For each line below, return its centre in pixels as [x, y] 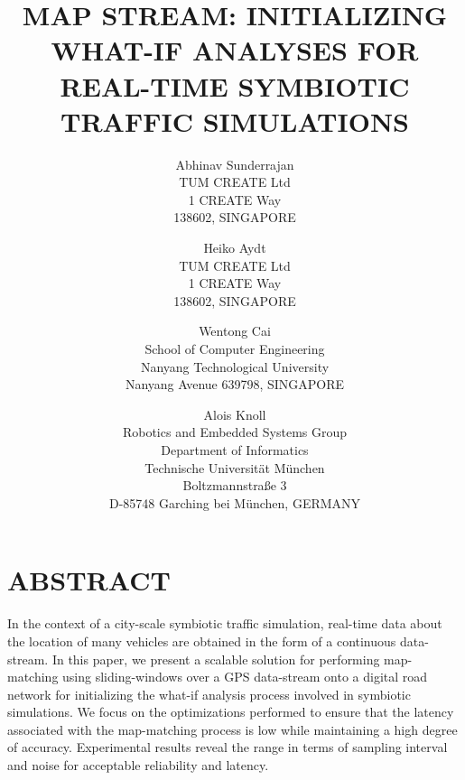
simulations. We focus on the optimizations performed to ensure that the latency [231, 712]
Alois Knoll [235, 414]
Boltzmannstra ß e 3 [235, 485]
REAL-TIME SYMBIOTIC [235, 85]
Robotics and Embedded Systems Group [235, 432]
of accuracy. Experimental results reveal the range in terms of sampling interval [228, 747]
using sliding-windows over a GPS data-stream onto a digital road [245, 677]
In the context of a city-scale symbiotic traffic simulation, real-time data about [225, 623]
